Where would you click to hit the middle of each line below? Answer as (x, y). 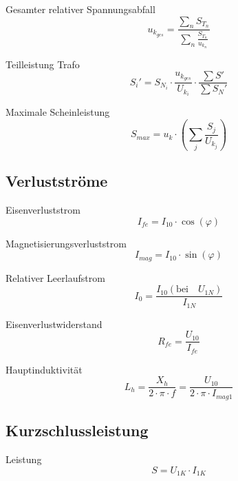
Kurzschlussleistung (77, 430)
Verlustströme (57, 181)
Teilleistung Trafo (43, 64)
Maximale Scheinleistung (58, 112)
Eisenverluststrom (43, 209)
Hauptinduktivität (44, 369)
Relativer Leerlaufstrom (55, 277)
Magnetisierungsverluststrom (66, 243)
